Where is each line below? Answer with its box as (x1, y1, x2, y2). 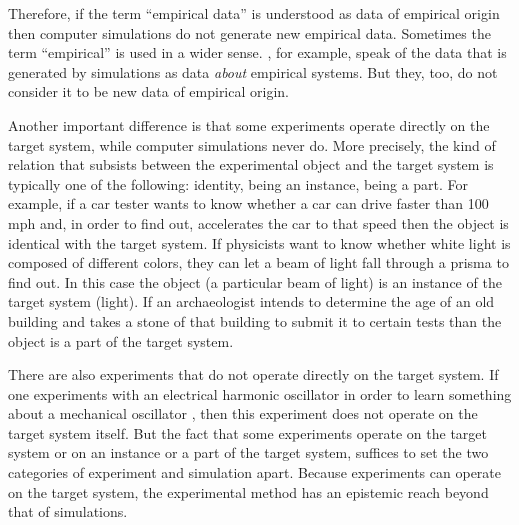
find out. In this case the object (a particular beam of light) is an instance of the (8, 271, 502, 292)
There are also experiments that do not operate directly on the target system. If (8, 364, 499, 385)
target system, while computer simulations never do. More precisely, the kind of (8, 134, 496, 155)
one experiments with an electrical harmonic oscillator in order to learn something (8, 383, 512, 404)
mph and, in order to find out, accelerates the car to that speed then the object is (8, 212, 509, 233)
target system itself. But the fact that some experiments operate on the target (8, 422, 488, 443)
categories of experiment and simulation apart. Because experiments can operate (8, 462, 501, 483)
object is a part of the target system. (8, 330, 234, 351)
